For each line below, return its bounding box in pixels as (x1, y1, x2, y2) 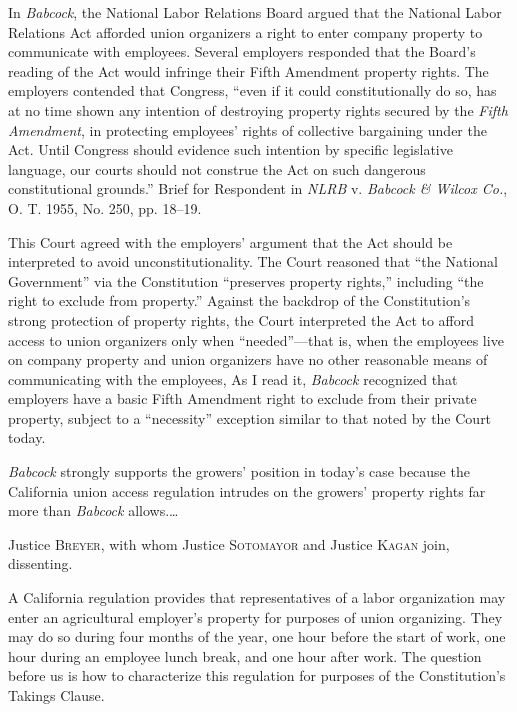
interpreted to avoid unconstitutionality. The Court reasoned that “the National (8, 251, 498, 272)
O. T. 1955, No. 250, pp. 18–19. (8, 197, 202, 218)
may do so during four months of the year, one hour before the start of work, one (8, 626, 506, 647)
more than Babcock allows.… (8, 500, 179, 521)
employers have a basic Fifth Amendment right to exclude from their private (8, 388, 477, 409)
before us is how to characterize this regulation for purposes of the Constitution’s (8, 665, 506, 686)
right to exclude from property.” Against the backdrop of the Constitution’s (8, 290, 471, 311)
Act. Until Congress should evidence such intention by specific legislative (8, 139, 453, 160)
